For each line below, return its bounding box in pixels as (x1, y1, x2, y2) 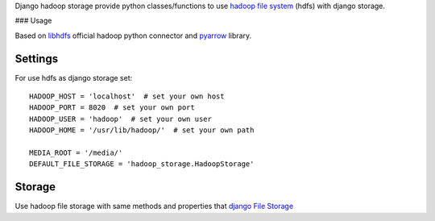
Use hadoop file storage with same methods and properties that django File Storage (14, 202, 294, 211)
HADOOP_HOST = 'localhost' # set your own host (29, 92, 225, 101)
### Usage (14, 16, 52, 26)
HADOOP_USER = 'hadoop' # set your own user (29, 114, 213, 123)
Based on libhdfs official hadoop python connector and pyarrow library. (14, 31, 252, 40)
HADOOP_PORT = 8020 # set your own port (29, 103, 195, 112)
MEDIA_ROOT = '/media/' (29, 148, 123, 157)
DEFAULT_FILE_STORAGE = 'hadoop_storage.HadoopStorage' (29, 160, 255, 169)
